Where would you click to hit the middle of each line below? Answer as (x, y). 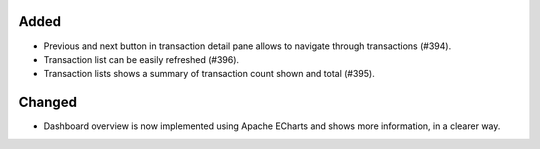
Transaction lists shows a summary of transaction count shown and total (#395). (209, 74)
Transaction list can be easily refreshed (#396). (141, 59)
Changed (47, 102)
